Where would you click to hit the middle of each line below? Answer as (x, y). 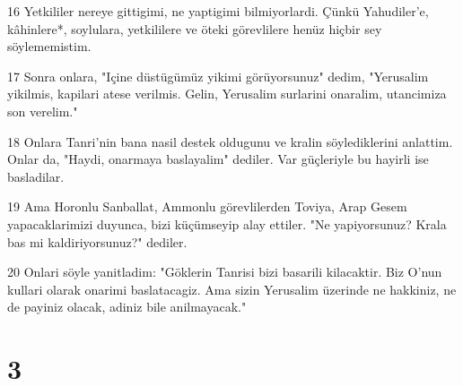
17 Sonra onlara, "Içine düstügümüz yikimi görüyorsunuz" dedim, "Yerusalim (218, 76)
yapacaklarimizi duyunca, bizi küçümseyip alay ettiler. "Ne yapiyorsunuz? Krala (227, 223)
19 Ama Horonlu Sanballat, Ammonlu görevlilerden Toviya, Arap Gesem (207, 206)
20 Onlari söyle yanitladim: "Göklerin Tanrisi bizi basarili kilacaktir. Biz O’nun (225, 272)
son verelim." (43, 111)
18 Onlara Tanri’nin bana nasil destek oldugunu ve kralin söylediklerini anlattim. (230, 141)
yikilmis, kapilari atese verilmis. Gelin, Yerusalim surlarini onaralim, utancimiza (227, 94)
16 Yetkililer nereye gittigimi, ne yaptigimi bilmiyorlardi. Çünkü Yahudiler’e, (218, 11)
